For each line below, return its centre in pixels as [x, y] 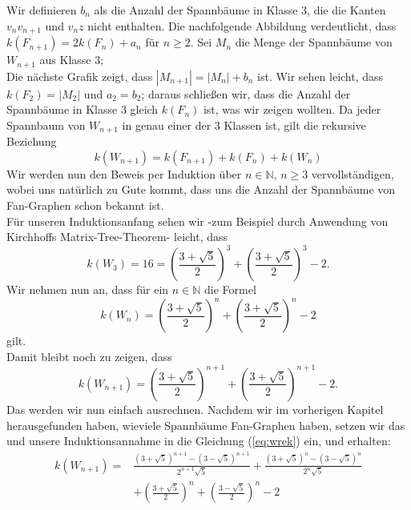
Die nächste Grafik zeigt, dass [80, 76]
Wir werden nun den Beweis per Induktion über [124, 173]
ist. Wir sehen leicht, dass [320, 76]
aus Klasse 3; [72, 60]
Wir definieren [42, 10]
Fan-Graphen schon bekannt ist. [85, 205]
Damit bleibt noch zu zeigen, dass [89, 356]
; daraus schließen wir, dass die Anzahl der [246, 93]
